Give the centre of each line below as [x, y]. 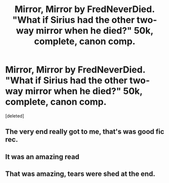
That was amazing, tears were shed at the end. [80, 174]
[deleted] [15, 116]
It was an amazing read [42, 157]
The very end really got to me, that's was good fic [85, 132]
